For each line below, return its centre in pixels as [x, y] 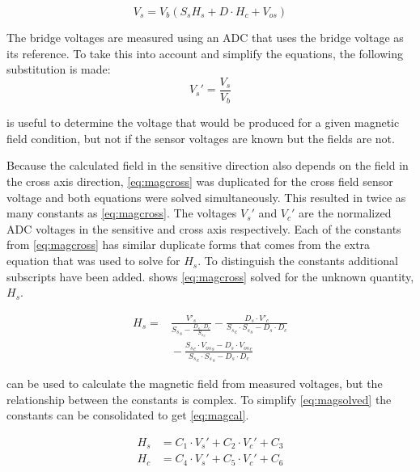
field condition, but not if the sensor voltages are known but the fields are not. [201, 138]
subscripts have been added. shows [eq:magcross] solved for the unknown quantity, [210, 276]
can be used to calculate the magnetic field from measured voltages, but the [195, 383]
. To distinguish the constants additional [298, 261]
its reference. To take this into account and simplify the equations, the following [205, 53]
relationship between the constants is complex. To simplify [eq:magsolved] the [199, 399]
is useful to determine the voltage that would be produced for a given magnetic [203, 122]
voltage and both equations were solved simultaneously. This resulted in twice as [206, 197]
